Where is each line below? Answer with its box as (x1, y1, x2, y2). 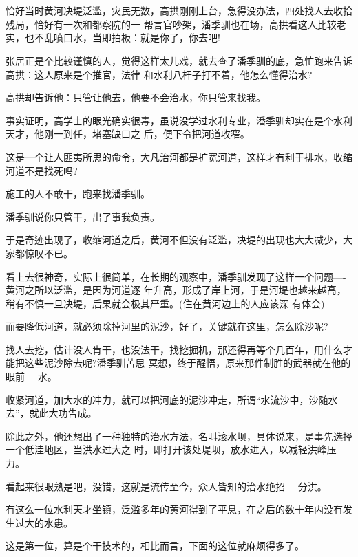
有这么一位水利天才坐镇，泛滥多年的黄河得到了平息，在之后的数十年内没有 (6, 502, 343, 516)
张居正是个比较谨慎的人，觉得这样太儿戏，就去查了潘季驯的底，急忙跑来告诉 (6, 53, 352, 67)
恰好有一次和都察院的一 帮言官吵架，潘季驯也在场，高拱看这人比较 (34, 17, 337, 31)
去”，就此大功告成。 (6, 406, 97, 420)
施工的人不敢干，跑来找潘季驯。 (6, 186, 150, 201)
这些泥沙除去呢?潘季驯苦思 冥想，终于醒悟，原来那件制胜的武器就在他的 (24, 356, 351, 370)
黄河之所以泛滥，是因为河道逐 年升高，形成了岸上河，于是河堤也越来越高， (6, 283, 346, 297)
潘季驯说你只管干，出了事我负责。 (6, 209, 160, 223)
